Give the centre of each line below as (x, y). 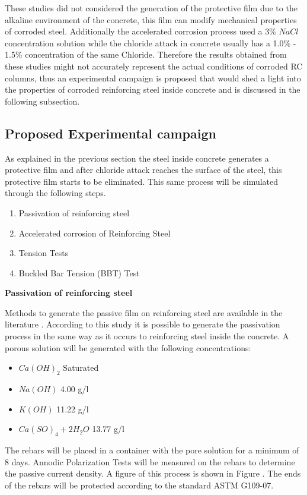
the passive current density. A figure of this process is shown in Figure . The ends (153, 473)
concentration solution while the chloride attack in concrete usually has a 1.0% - (151, 42)
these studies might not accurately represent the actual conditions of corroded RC (154, 66)
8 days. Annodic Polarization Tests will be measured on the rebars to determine (150, 461)
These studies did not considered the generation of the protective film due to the (151, 8)
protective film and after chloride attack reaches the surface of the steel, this (143, 170)
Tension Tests (44, 253)
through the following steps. (55, 193)
